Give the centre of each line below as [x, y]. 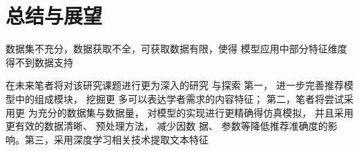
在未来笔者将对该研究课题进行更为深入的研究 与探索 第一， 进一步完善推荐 [175, 85]
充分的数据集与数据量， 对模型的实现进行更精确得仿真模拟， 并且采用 [195, 112]
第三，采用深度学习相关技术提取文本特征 [116, 139]
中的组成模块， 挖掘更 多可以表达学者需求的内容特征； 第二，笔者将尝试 [179, 98]
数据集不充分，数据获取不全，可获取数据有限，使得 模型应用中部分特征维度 [176, 49]
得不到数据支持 [39, 62]
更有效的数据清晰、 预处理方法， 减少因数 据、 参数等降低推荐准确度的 [167, 126]
